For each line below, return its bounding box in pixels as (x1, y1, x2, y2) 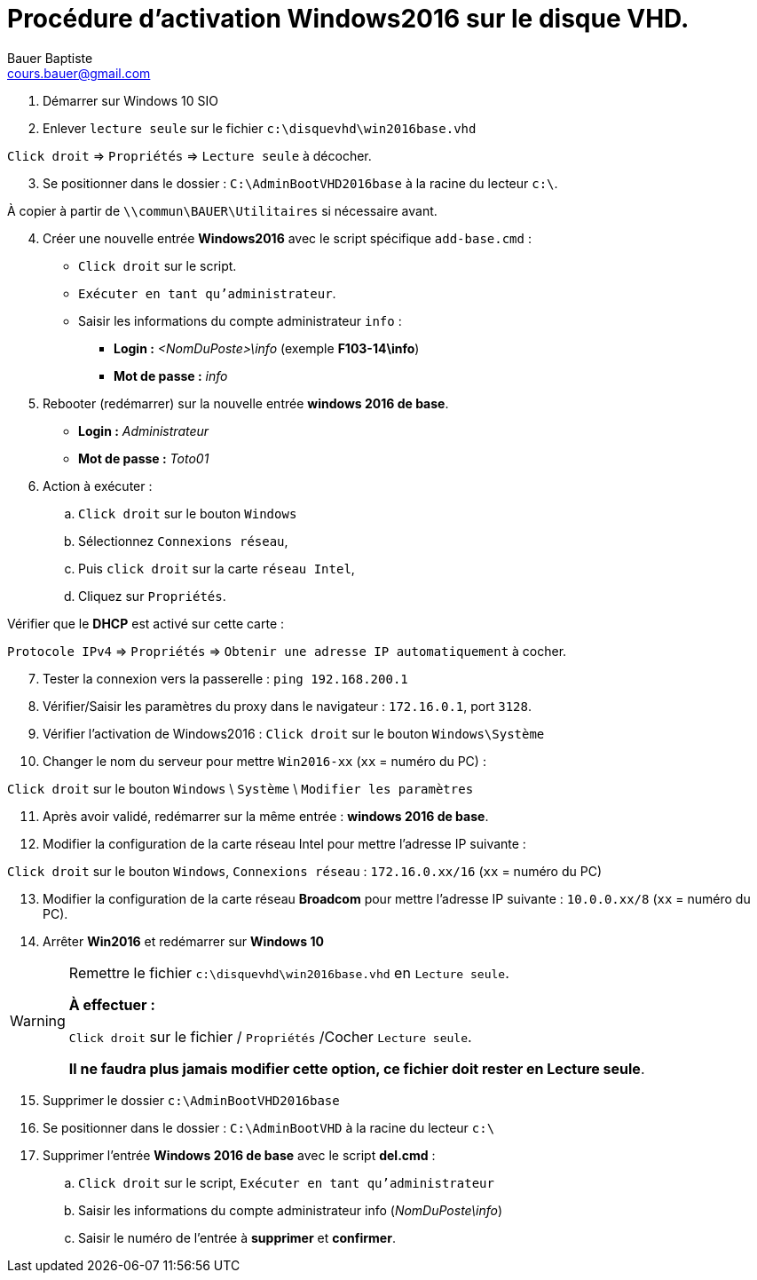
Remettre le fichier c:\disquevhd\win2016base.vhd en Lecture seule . (68, 963, 509, 982)
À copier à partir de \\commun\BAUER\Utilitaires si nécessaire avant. (7, 202, 438, 218)
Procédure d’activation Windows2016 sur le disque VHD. (7, 4, 690, 34)
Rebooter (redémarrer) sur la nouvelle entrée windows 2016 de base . (43, 395, 449, 411)
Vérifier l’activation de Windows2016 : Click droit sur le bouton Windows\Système (43, 725, 545, 741)
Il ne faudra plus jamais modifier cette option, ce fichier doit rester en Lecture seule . (68, 1059, 645, 1078)
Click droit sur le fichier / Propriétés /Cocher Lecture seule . (68, 1027, 472, 1046)
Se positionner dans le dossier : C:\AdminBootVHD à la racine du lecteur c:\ (43, 1119, 495, 1135)
